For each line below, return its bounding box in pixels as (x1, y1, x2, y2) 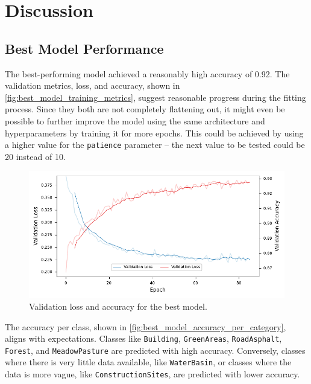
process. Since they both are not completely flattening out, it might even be (5, 103, 285, 115)
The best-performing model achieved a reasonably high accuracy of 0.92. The (5, 67, 290, 80)
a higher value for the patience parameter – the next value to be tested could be (5, 138, 305, 151)
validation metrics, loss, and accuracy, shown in (5, 79, 180, 92)
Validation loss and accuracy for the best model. (29, 299, 207, 312)
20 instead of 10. (5, 150, 66, 162)
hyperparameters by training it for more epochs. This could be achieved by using (5, 126, 304, 139)
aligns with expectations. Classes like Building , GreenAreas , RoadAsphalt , (5, 332, 282, 345)
